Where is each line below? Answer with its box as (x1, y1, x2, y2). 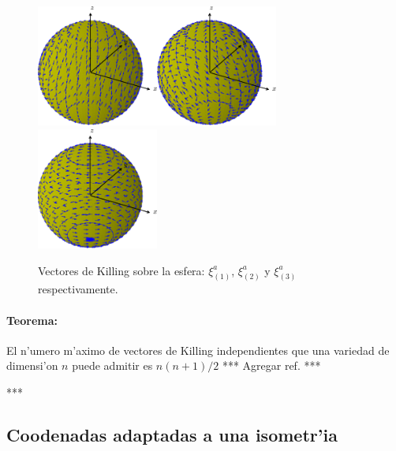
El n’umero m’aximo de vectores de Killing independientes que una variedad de (6, 341, 390, 358)
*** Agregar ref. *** (222, 357, 321, 374)
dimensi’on (6, 357, 58, 374)
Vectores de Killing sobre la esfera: (38, 262, 205, 278)
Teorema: (6, 311, 58, 328)
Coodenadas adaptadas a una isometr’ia (6, 422, 338, 446)
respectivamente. (38, 281, 118, 297)
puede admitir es (72, 357, 153, 374)
